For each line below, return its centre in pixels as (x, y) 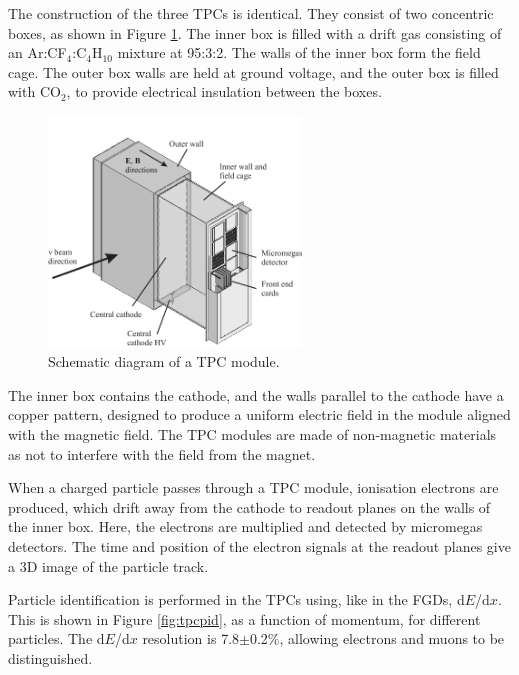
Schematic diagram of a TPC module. (164, 361)
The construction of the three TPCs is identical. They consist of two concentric (251, 13)
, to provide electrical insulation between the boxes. (224, 91)
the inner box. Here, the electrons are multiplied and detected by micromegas (245, 526)
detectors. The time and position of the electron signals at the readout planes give (259, 545)
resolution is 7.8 (191, 638)
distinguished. (50, 657)
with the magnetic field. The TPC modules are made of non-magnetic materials (252, 434)
